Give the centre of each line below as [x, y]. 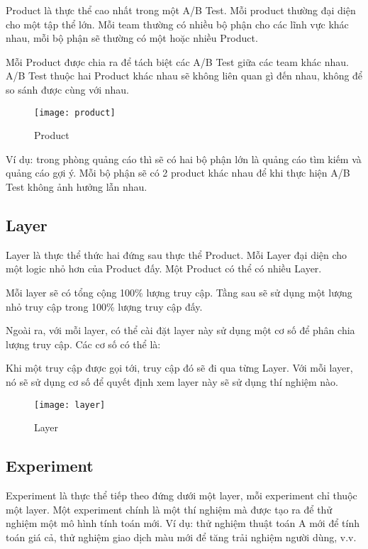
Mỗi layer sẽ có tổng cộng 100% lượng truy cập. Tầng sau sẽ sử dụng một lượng [179, 292]
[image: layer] [70, 405]
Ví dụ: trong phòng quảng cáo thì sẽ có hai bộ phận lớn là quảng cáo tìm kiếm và [184, 159]
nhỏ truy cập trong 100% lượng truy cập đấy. [104, 306]
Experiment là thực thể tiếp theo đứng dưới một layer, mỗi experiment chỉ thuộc [182, 495]
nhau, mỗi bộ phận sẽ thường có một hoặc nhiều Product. [132, 38]
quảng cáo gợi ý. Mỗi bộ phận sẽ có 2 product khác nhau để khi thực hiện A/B [178, 173]
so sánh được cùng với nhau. [68, 89]
